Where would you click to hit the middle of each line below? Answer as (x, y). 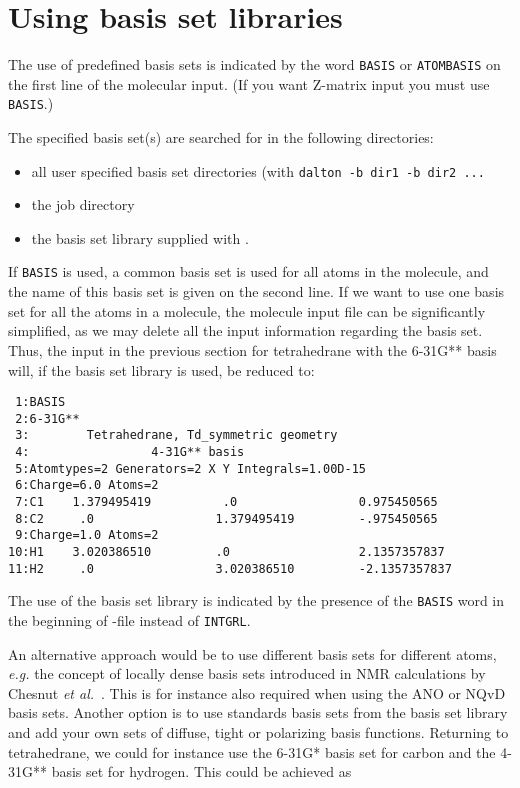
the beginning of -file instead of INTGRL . (129, 619)
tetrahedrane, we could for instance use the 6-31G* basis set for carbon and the (252, 751)
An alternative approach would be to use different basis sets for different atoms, (252, 653)
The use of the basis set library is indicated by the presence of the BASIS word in (256, 600)
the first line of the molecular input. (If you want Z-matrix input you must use (249, 83)
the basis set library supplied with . (140, 237)
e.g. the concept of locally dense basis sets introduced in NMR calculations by (247, 673)
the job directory (83, 204)
